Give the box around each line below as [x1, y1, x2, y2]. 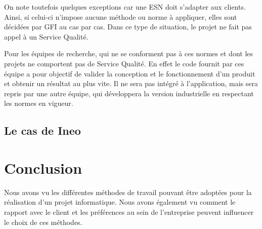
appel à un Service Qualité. [4, 31, 89, 42]
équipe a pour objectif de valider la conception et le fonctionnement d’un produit [4, 68, 255, 79]
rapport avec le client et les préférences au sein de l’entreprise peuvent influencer [4, 207, 254, 217]
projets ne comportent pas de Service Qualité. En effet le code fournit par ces [4, 58, 244, 68]
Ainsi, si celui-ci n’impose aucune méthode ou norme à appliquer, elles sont [4, 11, 237, 22]
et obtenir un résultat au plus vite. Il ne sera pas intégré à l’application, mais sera [4, 78, 258, 89]
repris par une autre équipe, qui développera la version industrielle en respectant [4, 88, 254, 98]
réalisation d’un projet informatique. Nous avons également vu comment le [4, 197, 236, 207]
